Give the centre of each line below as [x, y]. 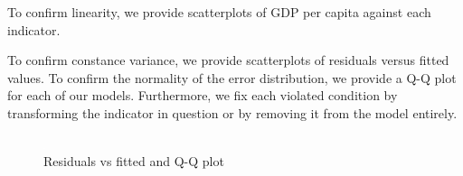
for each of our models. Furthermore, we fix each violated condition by [203, 95]
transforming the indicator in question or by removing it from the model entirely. [232, 112]
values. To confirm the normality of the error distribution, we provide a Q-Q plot [232, 77]
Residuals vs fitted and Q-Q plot [134, 161]
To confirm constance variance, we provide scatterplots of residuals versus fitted [228, 60]
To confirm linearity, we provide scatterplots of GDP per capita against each [219, 12]
